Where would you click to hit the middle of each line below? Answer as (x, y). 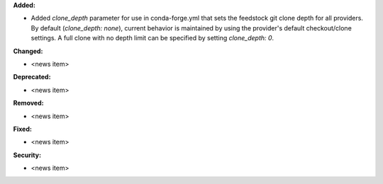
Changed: (28, 51)
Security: (27, 155)
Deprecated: (32, 77)
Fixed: (22, 129)
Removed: (28, 103)
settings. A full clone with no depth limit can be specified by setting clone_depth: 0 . (152, 38)
